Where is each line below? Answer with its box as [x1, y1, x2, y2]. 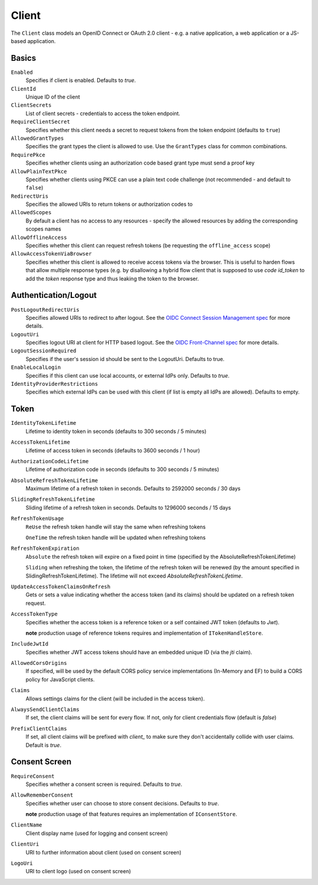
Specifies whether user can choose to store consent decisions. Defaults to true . [25, 799, 219, 807]
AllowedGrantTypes [11, 135, 64, 142]
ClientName [11, 822, 42, 828]
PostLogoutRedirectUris [11, 306, 79, 313]
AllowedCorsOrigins [11, 660, 67, 667]
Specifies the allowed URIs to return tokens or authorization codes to [25, 201, 193, 208]
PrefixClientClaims [11, 725, 67, 732]
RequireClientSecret [11, 119, 71, 125]
